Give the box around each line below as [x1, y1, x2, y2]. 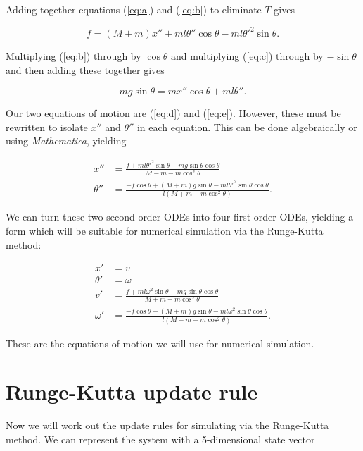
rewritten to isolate [6, 119, 88, 134]
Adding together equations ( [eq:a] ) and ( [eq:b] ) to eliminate [6, 2, 262, 16]
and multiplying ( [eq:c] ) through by [171, 49, 324, 63]
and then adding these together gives [6, 62, 165, 77]
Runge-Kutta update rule [6, 377, 258, 406]
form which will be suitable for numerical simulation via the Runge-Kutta [6, 223, 324, 237]
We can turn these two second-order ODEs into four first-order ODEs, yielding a [6, 209, 354, 224]
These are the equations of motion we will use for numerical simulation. [6, 335, 314, 350]
